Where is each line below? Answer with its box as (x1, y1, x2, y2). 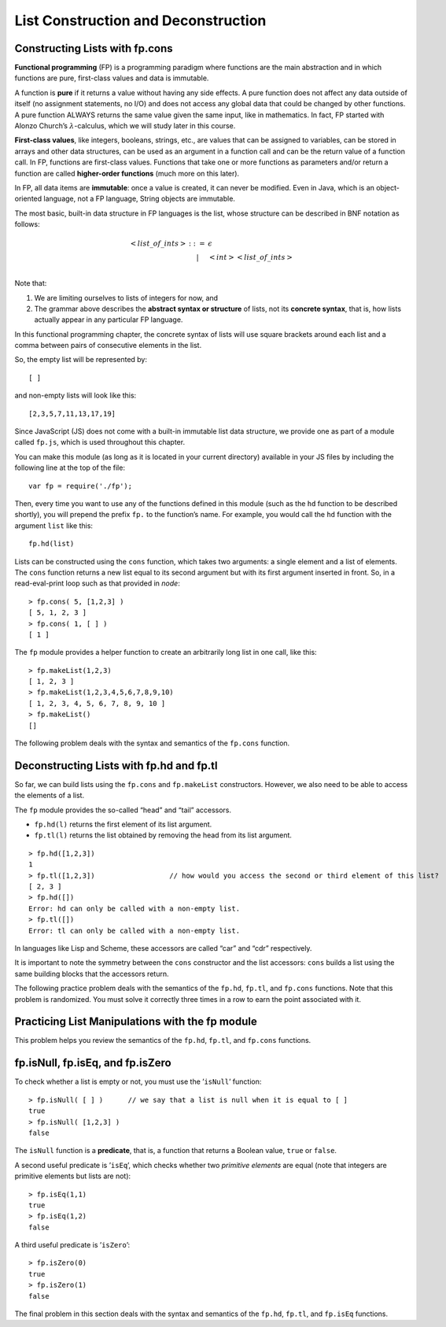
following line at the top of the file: (14, 463, 126, 472)
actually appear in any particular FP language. (34, 315, 183, 324)
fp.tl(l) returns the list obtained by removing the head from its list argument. (34, 830, 293, 840)
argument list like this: (14, 520, 94, 530)
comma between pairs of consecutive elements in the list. (14, 341, 202, 350)
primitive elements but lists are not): (14, 1171, 131, 1181)
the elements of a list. (14, 791, 85, 800)
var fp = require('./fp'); (28, 481, 133, 490)
